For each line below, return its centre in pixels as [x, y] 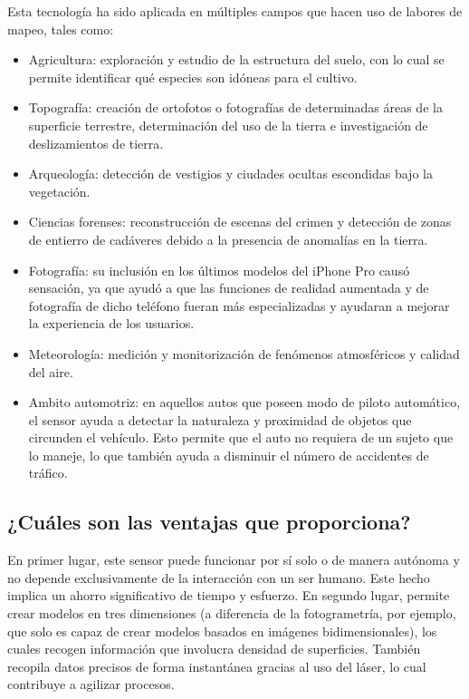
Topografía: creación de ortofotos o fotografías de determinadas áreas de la [235, 107]
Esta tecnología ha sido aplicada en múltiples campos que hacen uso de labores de [235, 11]
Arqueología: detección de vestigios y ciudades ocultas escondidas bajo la [230, 174]
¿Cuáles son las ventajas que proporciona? [209, 522]
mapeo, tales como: [61, 29]
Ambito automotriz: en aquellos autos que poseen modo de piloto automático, [244, 402]
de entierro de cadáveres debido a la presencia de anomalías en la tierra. [228, 239]
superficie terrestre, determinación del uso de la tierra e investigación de [228, 125]
